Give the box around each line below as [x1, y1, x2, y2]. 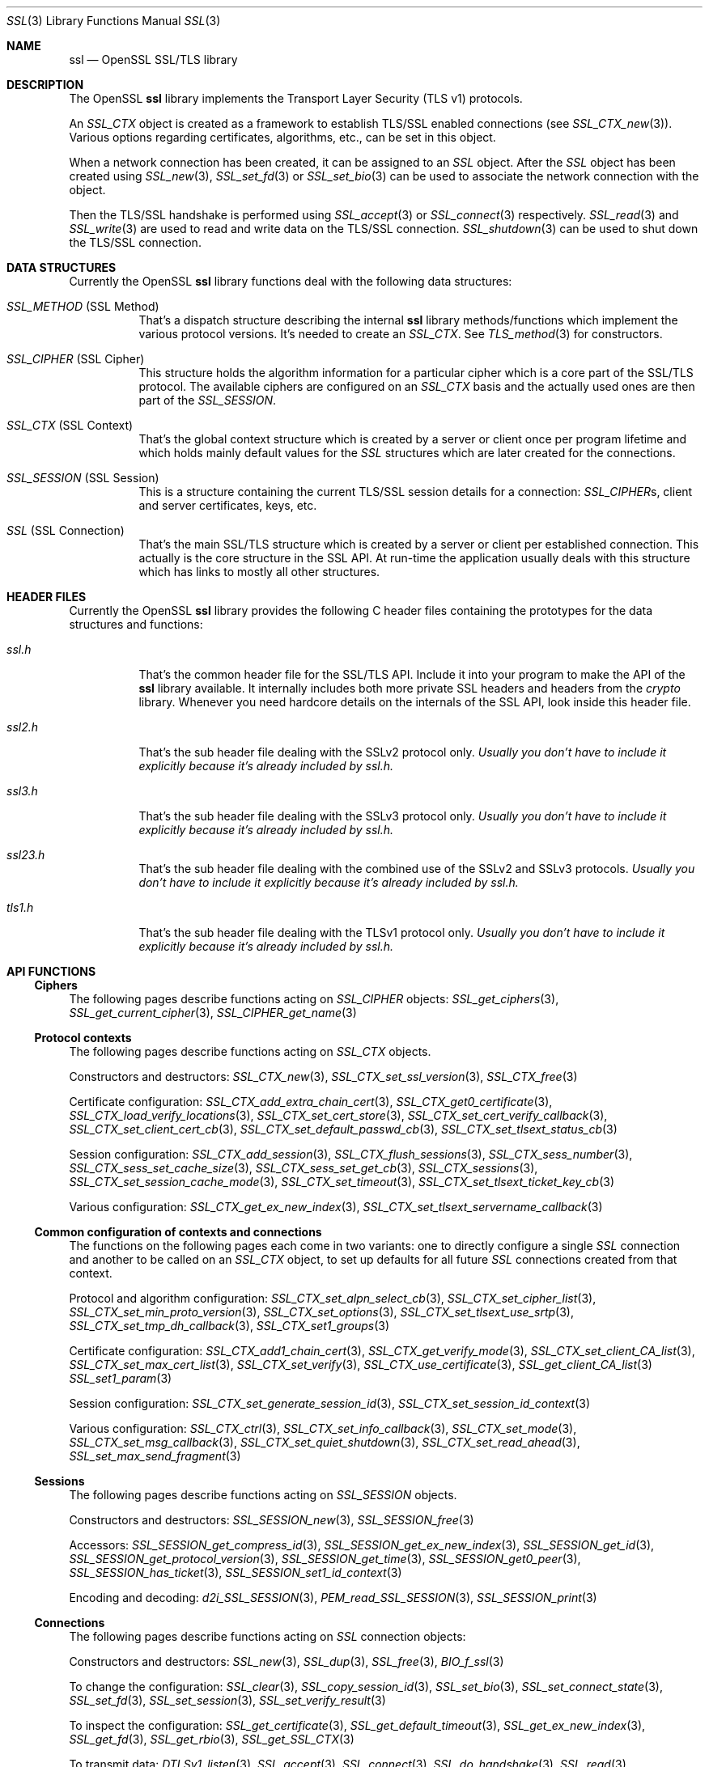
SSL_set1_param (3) [69, 1371, 172, 1385]
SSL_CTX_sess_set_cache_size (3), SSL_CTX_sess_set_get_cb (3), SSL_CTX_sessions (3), [69, 1161, 538, 1175]
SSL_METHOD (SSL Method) [6, 299, 159, 313]
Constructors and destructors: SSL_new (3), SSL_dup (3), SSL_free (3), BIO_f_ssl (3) [69, 1655, 504, 1668]
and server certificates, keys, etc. [138, 498, 317, 512]
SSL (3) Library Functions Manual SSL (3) [6, 14, 221, 28]
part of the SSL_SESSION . [138, 393, 277, 407]
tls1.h [6, 900, 34, 914]
